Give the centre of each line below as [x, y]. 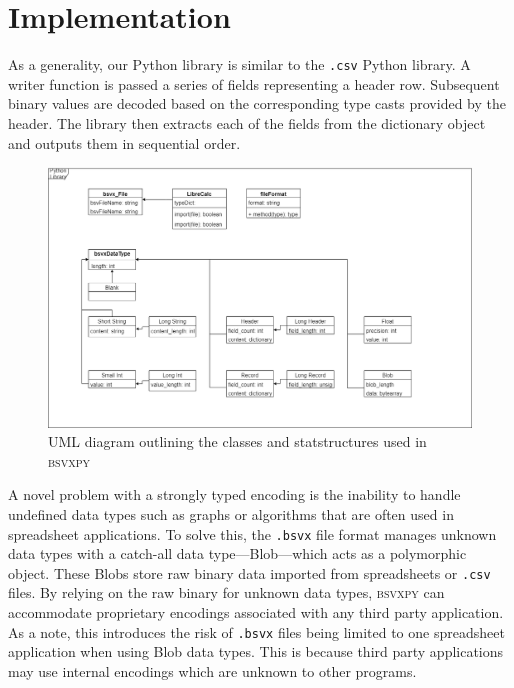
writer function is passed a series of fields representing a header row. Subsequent [254, 83]
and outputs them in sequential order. [124, 142]
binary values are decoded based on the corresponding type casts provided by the [257, 103]
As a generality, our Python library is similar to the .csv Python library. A [239, 64]
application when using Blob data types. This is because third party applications [256, 651]
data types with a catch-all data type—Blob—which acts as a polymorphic [237, 553]
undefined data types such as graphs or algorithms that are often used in [231, 513]
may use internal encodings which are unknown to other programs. [212, 670]
